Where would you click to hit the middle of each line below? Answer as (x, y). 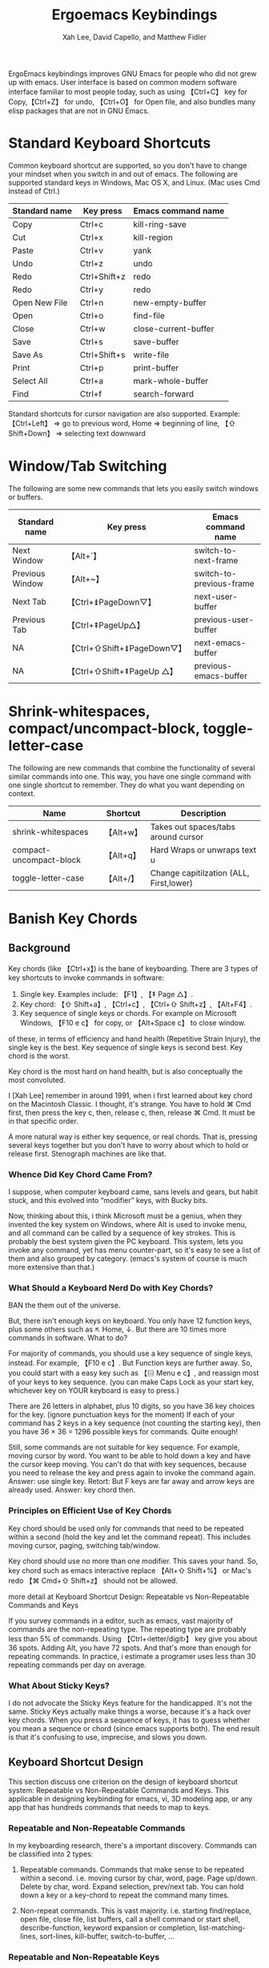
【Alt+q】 (122, 855)
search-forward (164, 393)
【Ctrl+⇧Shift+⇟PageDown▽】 (126, 648)
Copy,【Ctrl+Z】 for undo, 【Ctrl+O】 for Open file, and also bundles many (132, 101)
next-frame (216, 560)
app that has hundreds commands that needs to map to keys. (109, 1807)
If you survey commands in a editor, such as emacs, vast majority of (121, 1620)
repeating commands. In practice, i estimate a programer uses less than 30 (132, 1656)
